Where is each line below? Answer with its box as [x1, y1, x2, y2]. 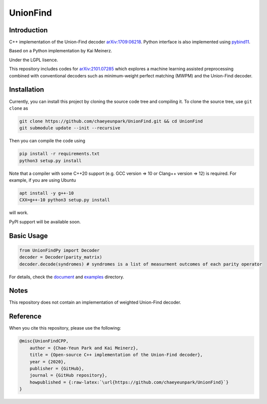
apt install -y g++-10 [19, 190, 74, 196]
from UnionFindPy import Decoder [19, 247, 100, 253]
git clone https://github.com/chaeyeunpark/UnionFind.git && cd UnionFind [19, 118, 203, 124]
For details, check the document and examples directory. [9, 274, 124, 280]
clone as [9, 105, 28, 111]
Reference [9, 312, 42, 321]
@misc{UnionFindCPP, [19, 338, 69, 344]
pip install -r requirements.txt [19, 151, 100, 157]
